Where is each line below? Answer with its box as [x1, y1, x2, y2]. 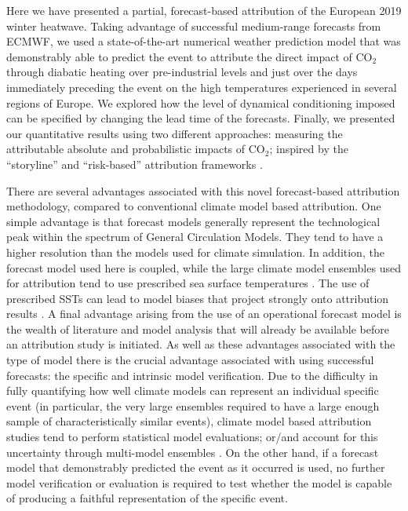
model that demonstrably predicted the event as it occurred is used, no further [6, 459, 385, 476]
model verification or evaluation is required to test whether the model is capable [6, 474, 392, 491]
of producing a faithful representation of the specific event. [6, 490, 288, 506]
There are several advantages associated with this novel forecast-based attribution [6, 182, 400, 199]
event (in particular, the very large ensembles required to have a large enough [6, 397, 380, 414]
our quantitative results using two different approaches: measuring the [6, 125, 343, 141]
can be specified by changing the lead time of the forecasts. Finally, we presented [6, 110, 395, 126]
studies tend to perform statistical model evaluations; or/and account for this [6, 429, 378, 445]
